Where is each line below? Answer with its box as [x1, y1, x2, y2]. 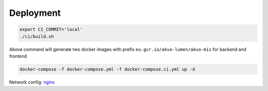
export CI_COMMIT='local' [19, 27, 83, 32]
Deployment [9, 7, 61, 18]
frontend [9, 53, 27, 59]
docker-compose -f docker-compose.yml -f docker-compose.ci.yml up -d [19, 66, 196, 72]
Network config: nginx [9, 79, 55, 85]
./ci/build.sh [19, 34, 54, 39]
